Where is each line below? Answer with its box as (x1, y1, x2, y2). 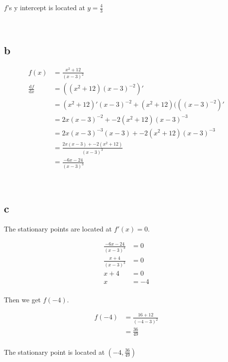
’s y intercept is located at (7, 2, 85, 12)
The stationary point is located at (4, 346, 105, 357)
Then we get (4, 295, 41, 305)
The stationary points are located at (4, 223, 112, 233)
